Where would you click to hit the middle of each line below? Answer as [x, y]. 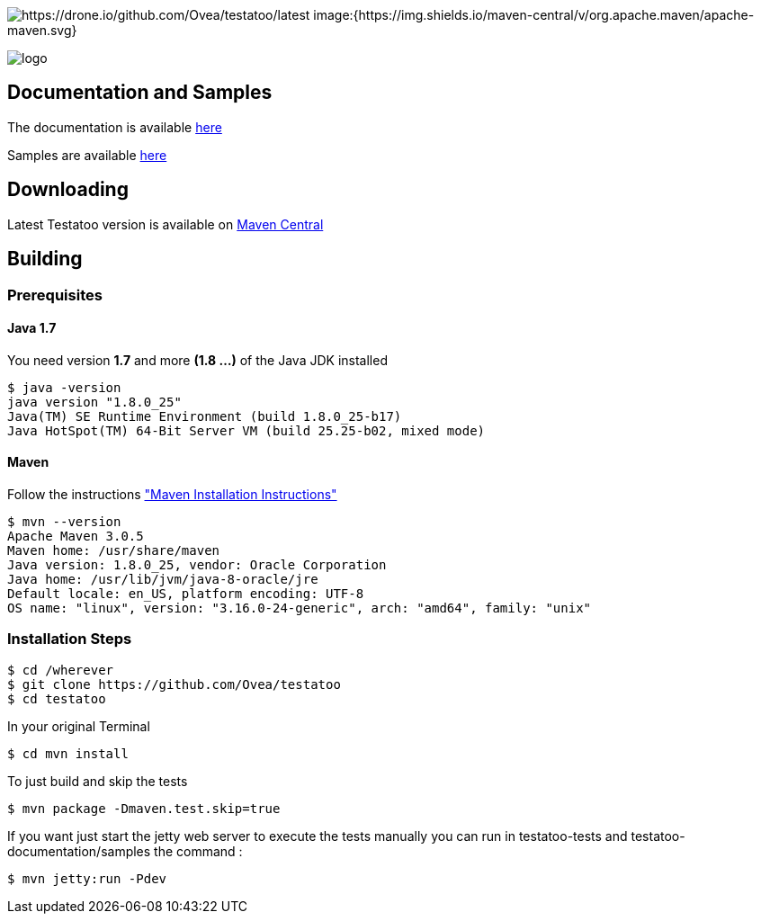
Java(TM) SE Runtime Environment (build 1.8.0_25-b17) [205, 416]
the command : [198, 851]
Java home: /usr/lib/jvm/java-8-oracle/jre [163, 579]
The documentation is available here [115, 127]
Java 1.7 [32, 328]
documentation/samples [79, 851]
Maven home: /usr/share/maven [114, 550]
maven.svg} [42, 30]
